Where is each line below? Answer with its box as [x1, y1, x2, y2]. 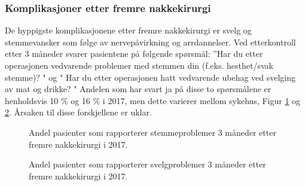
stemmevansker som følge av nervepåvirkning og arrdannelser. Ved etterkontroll [5, 35, 296, 48]
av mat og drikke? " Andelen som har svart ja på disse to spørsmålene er [5, 83, 272, 95]
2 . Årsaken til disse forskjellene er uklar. [5, 106, 152, 118]
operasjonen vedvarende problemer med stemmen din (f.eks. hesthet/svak [5, 59, 273, 71]
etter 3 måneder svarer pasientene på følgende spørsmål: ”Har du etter [5, 47, 263, 60]
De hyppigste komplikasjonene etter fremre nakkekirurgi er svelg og [5, 24, 252, 36]
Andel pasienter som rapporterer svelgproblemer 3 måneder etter [29, 158, 266, 170]
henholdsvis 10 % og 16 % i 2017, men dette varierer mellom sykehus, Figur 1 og [5, 94, 301, 106]
